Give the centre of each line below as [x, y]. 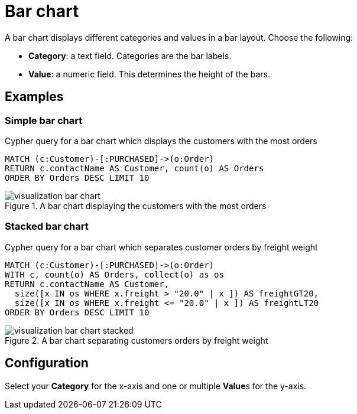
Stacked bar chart [47, 226]
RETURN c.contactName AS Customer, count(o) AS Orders [134, 168]
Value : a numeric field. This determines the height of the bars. [149, 74]
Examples [34, 97]
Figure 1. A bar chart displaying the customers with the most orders [136, 206]
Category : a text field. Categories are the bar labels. [130, 56]
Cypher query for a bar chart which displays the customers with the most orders [161, 141]
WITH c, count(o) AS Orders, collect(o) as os [114, 274]
